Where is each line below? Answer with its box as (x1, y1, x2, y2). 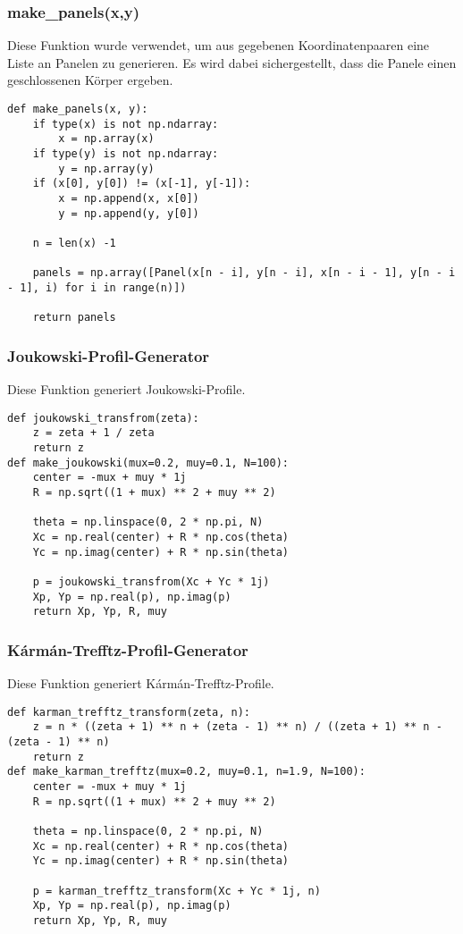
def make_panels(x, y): (7, 103, 148, 115)
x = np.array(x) (58, 132, 155, 146)
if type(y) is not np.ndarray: (32, 147, 219, 160)
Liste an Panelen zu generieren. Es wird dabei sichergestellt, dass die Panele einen (7, 53, 457, 72)
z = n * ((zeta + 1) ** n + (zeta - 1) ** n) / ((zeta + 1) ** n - (32, 720, 442, 734)
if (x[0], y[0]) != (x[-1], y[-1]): (32, 177, 251, 190)
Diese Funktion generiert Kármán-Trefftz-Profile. (7, 674, 274, 693)
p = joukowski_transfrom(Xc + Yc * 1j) (32, 575, 270, 588)
